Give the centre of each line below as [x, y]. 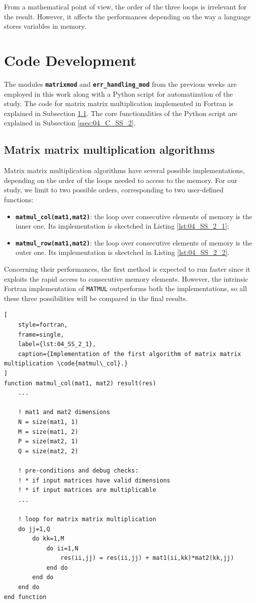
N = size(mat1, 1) [48, 422]
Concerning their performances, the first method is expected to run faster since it [127, 269]
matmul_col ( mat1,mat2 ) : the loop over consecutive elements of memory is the [134, 216]
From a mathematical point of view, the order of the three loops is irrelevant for [126, 6]
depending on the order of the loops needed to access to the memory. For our [121, 180]
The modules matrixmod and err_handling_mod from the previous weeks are [120, 84]
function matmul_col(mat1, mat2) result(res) [80, 383]
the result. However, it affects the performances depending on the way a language [127, 16]
